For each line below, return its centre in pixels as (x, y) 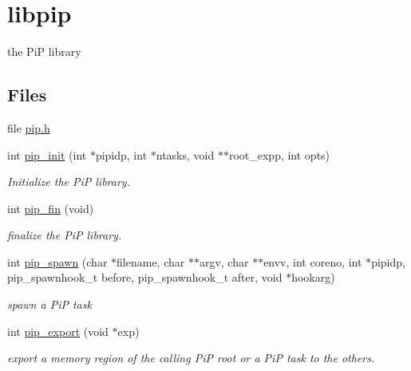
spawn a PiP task (49, 304)
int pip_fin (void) (51, 208)
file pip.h (29, 127)
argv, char (224, 261)
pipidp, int (121, 154)
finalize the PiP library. (65, 235)
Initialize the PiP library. (69, 182)
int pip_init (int (47, 154)
